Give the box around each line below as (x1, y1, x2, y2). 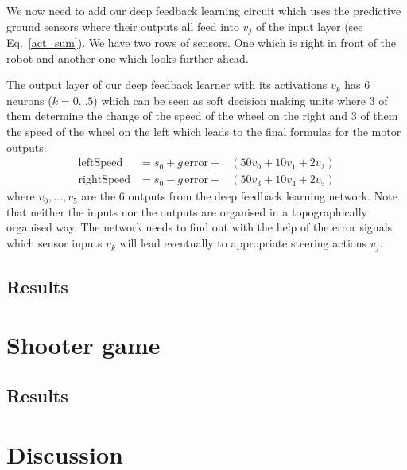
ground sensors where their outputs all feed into (6, 17, 239, 34)
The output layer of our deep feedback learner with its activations (6, 76, 328, 93)
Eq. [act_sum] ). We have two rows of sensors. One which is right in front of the (6, 34, 397, 51)
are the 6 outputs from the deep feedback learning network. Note (81, 188, 397, 204)
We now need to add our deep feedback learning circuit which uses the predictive (6, 2, 401, 18)
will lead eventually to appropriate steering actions (119, 235, 367, 251)
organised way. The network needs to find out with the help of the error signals (6, 219, 393, 235)
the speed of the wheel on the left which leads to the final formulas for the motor (6, 123, 401, 140)
